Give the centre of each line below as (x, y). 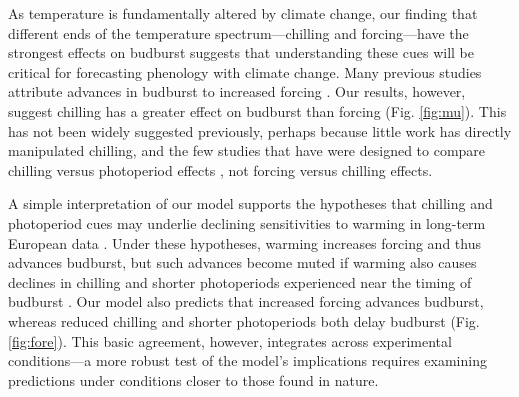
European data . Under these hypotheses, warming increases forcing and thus (244, 242)
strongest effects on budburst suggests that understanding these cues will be (241, 52)
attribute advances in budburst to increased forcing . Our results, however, (237, 91)
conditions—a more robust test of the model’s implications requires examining (247, 360)
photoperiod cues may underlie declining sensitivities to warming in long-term (247, 222)
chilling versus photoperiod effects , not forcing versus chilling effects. (220, 169)
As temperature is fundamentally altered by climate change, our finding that (243, 13)
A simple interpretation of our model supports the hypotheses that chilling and (250, 203)
